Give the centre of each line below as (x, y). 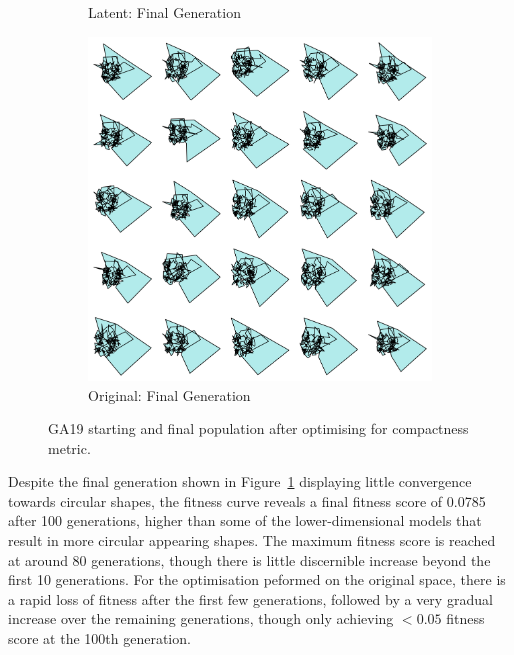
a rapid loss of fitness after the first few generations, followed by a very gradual (250, 598)
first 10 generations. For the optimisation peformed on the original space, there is (257, 579)
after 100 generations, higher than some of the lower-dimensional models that (245, 520)
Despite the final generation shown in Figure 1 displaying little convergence (240, 481)
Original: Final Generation (169, 394)
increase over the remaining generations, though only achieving (201, 618)
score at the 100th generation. (99, 638)
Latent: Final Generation (164, 12)
